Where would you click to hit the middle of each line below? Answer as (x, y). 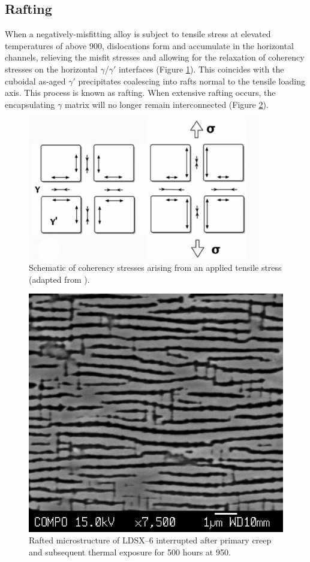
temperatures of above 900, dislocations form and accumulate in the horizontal (149, 45)
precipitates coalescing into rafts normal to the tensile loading (192, 81)
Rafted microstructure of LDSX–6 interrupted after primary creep (150, 540)
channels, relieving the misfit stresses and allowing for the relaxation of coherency (155, 57)
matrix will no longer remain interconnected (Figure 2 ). (166, 104)
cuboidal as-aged (35, 81)
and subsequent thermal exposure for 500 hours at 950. (130, 552)
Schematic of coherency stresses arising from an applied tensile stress (155, 268)
